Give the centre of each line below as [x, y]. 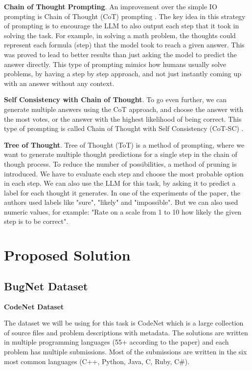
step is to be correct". [36, 221]
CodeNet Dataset [34, 306]
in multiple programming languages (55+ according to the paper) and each [116, 342]
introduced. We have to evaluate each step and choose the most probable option [124, 173]
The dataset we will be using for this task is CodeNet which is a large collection [124, 323]
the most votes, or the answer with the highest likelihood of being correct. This [123, 119]
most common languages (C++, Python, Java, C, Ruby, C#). [97, 361]
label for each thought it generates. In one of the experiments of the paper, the [122, 192]
